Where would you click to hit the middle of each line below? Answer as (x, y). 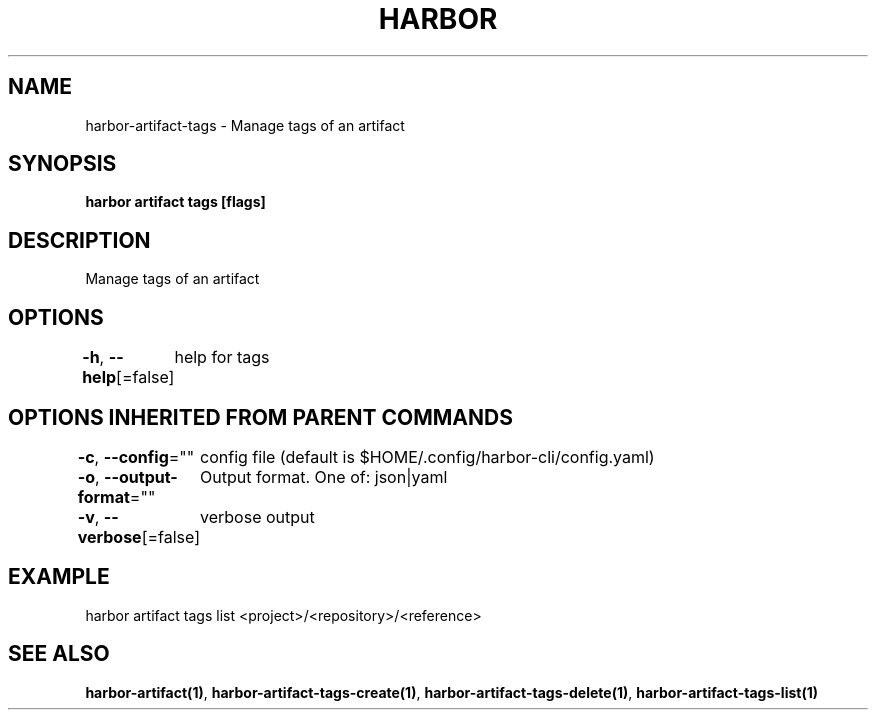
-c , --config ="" (136, 456)
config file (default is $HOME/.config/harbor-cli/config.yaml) (427, 456)
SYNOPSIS (62, 164)
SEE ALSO (59, 654)
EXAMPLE (59, 577)
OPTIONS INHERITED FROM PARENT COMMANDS (260, 417)
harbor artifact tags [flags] (175, 202)
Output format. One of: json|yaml (324, 476)
